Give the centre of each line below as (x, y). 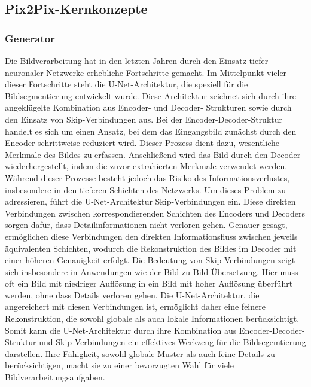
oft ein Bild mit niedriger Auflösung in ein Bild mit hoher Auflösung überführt (149, 283)
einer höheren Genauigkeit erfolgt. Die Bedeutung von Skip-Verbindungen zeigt (150, 260)
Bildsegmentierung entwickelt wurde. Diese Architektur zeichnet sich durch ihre (150, 95)
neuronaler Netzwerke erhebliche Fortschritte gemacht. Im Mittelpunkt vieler (146, 72)
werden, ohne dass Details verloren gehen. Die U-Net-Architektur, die (132, 295)
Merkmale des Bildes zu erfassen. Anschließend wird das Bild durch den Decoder (153, 154)
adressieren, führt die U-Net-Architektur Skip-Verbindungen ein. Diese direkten (150, 201)
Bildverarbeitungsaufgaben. (55, 377)
